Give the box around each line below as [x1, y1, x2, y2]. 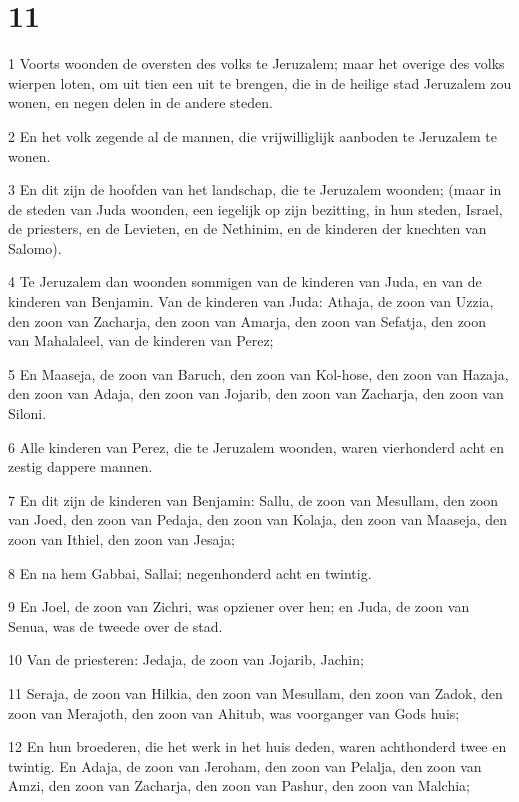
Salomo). [8, 237, 62, 258]
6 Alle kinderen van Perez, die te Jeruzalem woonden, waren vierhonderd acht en [8, 436, 505, 457]
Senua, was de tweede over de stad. [8, 615, 223, 636]
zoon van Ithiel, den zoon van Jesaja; [8, 529, 235, 549]
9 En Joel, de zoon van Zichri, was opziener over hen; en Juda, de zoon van [8, 596, 470, 617]
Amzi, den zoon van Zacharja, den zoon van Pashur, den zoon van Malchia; [8, 775, 470, 796]
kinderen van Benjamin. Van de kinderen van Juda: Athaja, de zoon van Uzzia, [8, 291, 494, 312]
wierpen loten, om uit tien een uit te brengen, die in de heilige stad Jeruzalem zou [8, 72, 512, 93]
